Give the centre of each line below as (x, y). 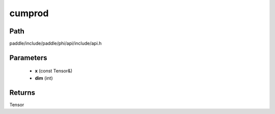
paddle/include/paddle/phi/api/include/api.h (56, 44)
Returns (22, 92)
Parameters (28, 58)
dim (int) (44, 78)
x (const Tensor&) (54, 71)
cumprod (29, 13)
